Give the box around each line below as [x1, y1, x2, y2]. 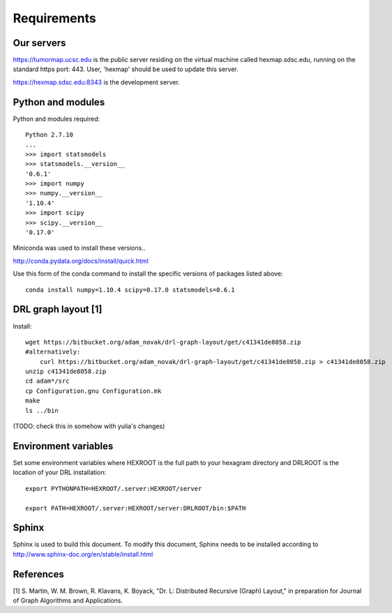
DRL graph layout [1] [13, 303, 103, 315]
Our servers [13, 37, 66, 49]
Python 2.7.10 [25, 131, 73, 139]
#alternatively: [25, 348, 81, 356]
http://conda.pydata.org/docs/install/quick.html [13, 257, 149, 265]
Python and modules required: [13, 114, 100, 123]
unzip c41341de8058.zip [25, 368, 107, 376]
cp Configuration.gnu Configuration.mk [25, 387, 162, 395]
